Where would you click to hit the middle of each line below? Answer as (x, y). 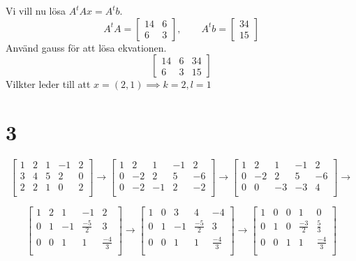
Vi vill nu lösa (36, 10)
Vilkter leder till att (48, 84)
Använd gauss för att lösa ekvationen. (86, 47)
